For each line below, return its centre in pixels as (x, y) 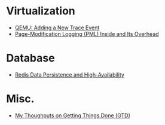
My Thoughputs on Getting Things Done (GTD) (72, 115)
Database (30, 58)
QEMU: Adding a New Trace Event (57, 28)
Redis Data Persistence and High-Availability (69, 74)
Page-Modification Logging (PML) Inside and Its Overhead (87, 33)
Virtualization (41, 11)
